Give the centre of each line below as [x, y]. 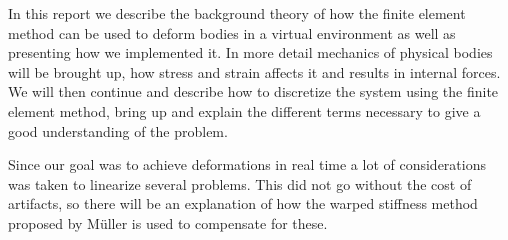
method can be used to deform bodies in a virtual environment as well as [232, 32]
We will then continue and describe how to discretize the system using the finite [253, 91]
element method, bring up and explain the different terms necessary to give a [244, 110]
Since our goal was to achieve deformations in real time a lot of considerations [247, 164]
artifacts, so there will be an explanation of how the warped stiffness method [243, 203]
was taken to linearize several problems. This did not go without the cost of [240, 183]
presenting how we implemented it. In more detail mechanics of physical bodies [250, 52]
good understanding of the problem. [118, 130]
